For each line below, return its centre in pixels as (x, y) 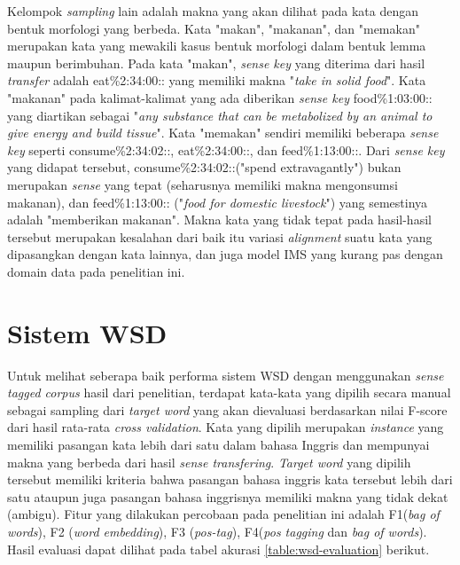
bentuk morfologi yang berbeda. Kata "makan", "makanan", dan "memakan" (214, 28)
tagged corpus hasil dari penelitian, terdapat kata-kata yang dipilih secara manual (229, 392)
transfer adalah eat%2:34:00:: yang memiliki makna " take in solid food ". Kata (217, 80)
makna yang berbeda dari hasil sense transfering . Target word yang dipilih (209, 462)
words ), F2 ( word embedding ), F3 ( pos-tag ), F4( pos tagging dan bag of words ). (217, 531)
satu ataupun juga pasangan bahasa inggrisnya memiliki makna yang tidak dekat (228, 496)
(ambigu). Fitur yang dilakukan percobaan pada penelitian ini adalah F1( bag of (223, 514)
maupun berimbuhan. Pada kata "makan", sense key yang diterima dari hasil (216, 63)
